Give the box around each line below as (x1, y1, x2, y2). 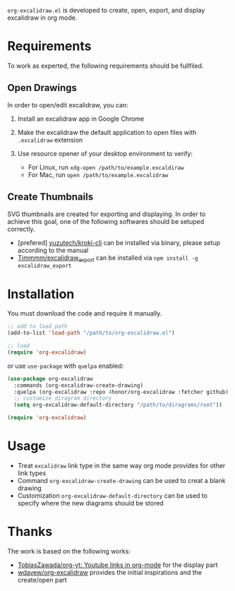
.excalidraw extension (17, 136, 83, 144)
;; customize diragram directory (13, 395, 112, 402)
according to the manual (17, 246, 89, 254)
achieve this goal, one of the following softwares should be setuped (7, 217, 205, 225)
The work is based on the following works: (7, 547, 131, 555)
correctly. (7, 225, 35, 233)
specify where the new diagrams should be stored (17, 499, 164, 507)
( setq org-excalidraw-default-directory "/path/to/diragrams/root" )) (13, 402, 222, 409)
